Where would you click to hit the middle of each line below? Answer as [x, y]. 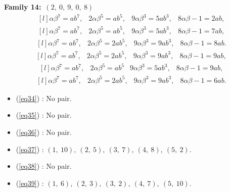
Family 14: [23, 7]
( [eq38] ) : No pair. [44, 166]
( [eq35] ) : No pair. [44, 115]
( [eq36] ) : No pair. [44, 132]
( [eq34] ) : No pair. [44, 98]
